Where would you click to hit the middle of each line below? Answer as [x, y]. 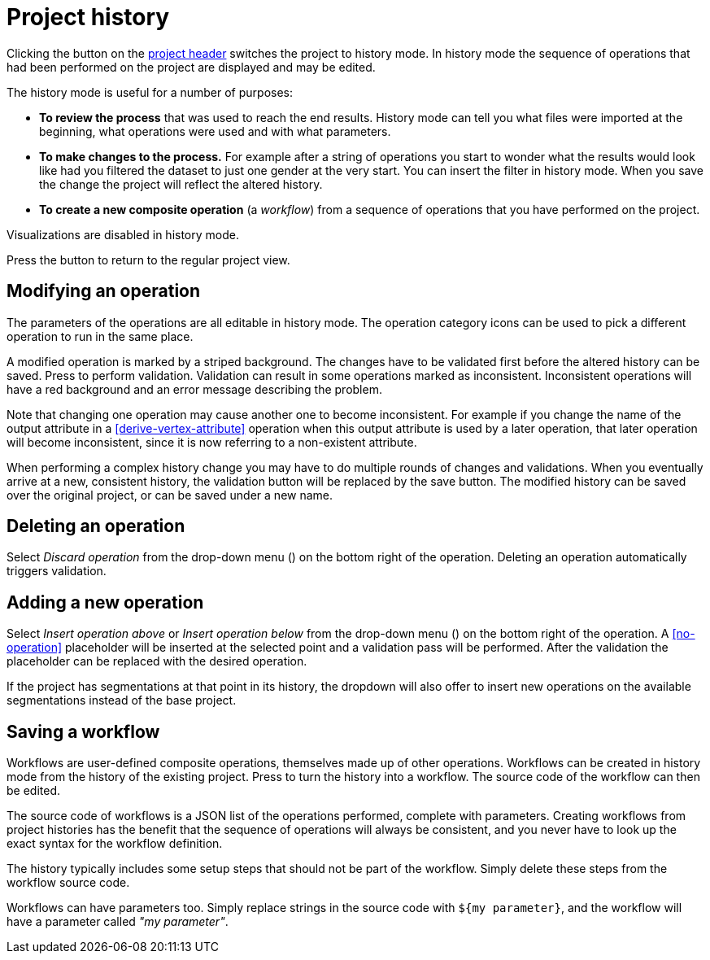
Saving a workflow [83, 731]
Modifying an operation [104, 291]
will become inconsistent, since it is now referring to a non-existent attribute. [212, 442]
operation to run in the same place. [100, 336]
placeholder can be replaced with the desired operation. [157, 661]
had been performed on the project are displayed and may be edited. [191, 67]
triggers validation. [57, 571]
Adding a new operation [105, 602]
